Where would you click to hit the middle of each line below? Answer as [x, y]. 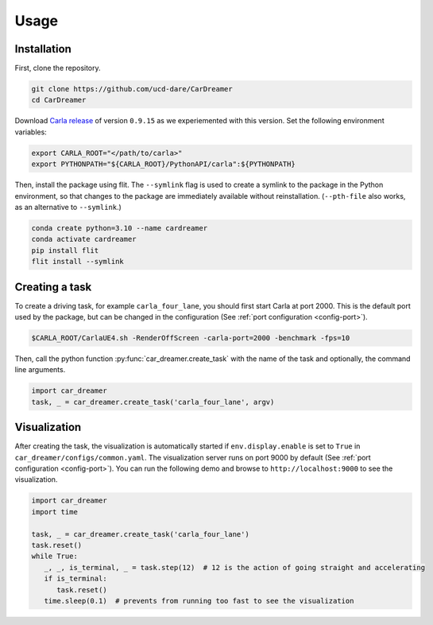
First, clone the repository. [58, 68]
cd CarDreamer [59, 100]
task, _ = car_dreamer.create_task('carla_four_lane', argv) [153, 402]
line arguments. [40, 370]
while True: [55, 556]
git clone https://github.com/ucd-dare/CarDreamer [132, 89]
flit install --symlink [78, 262]
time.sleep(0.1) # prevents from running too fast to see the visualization [199, 601]
